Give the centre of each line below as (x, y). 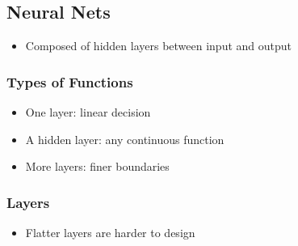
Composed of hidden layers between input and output (159, 46)
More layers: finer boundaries (97, 166)
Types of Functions (70, 81)
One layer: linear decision (88, 112)
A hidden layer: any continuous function (125, 139)
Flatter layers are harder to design (110, 233)
